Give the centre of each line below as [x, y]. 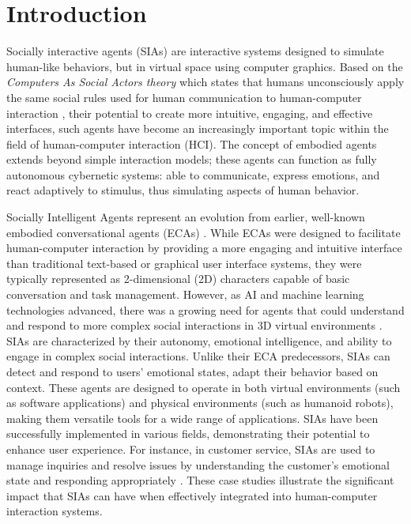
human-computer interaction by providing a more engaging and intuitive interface [204, 248]
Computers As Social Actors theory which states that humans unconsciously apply [205, 82]
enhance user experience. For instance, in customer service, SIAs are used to [191, 449]
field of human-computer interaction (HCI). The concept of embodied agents [192, 143]
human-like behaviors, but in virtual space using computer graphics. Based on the [205, 66]
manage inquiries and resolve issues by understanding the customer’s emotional [198, 464]
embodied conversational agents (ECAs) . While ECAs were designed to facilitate [204, 232]
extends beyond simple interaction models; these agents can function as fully [192, 159]
